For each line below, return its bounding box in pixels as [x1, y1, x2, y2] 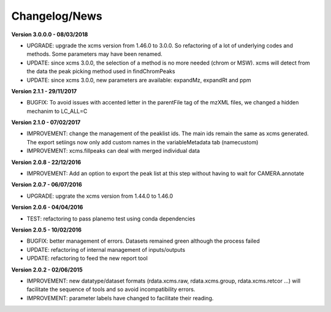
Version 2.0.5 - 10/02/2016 [11, 226, 82, 233]
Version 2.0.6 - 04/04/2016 [11, 203, 83, 211]
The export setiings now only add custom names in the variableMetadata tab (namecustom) [26, 138, 259, 146]
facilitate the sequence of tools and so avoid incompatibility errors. [26, 286, 196, 293]
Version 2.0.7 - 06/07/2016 [11, 181, 82, 189]
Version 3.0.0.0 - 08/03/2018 [11, 31, 88, 38]
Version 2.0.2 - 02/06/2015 [11, 266, 83, 273]
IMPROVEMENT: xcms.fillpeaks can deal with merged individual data [26, 147, 200, 155]
